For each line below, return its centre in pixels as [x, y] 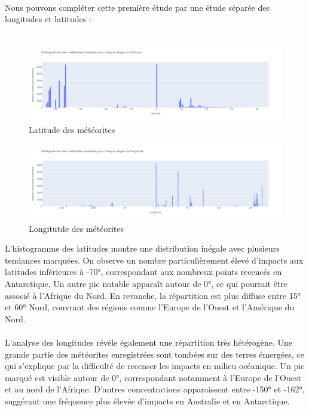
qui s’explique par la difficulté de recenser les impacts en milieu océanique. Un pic [155, 366]
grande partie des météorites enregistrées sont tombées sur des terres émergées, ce [154, 354]
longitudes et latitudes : [48, 19]
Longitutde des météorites [77, 228]
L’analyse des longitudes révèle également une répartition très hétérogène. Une [149, 342]
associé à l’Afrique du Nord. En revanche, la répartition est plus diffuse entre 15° [153, 295]
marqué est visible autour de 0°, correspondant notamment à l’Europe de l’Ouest [153, 377]
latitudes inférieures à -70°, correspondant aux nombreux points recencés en [143, 272]
